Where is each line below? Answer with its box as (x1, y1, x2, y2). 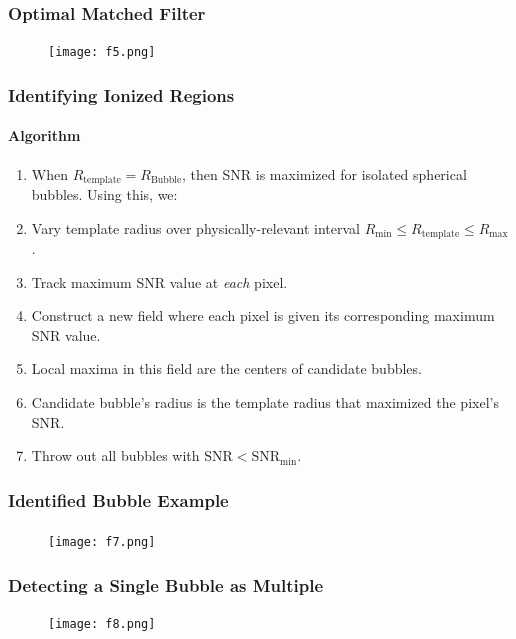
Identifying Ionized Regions (8, 82, 235, 107)
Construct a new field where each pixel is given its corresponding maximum (31, 305, 495, 326)
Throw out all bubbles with (31, 445, 200, 466)
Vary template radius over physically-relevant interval (31, 217, 360, 238)
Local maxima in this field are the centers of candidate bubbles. (31, 358, 422, 379)
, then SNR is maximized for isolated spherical (182, 163, 467, 184)
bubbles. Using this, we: (31, 183, 178, 204)
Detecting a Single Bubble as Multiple (8, 572, 324, 597)
